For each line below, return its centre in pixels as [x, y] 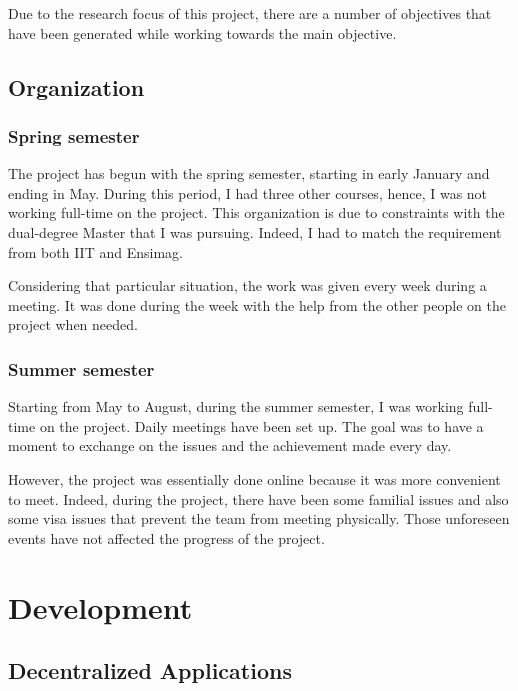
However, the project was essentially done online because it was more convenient [254, 478]
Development [100, 606]
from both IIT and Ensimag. [95, 251]
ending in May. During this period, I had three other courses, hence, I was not [248, 192]
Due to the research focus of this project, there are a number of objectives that [250, 13]
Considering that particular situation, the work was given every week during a [247, 285]
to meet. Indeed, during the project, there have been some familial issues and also [258, 498]
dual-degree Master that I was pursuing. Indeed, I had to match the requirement [255, 231]
